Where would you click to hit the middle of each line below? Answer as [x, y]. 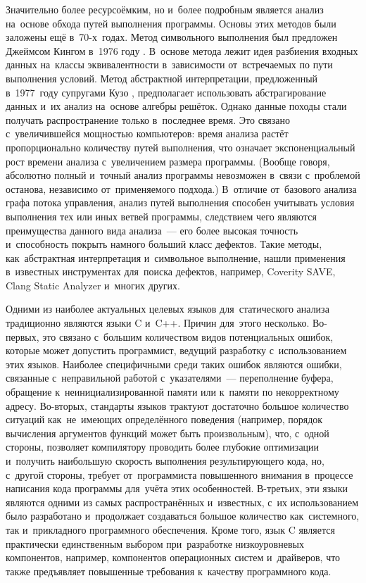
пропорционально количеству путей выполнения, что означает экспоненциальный [181, 147]
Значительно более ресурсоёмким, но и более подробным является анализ [165, 9]
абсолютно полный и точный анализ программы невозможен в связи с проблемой [183, 175]
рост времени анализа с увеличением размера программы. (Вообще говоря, [168, 161]
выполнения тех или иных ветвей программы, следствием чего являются [161, 216]
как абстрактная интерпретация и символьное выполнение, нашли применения [176, 257]
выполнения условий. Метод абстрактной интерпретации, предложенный [162, 78]
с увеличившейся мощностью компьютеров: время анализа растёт [147, 133]
